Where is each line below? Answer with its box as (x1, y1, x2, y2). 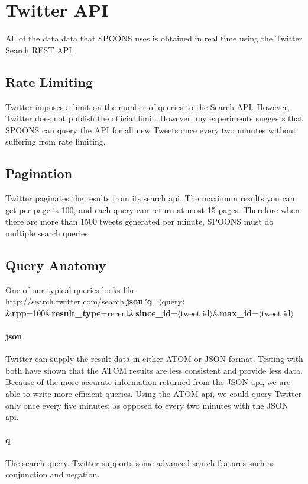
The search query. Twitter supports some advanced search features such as (5, 456, 275, 469)
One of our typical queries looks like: (5, 283, 138, 296)
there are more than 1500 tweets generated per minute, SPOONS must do (5, 215, 274, 227)
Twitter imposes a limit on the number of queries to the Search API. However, (5, 100, 290, 113)
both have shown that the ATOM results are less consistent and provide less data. (5, 364, 303, 376)
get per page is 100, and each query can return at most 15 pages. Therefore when (5, 203, 300, 216)
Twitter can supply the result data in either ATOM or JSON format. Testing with (5, 352, 303, 365)
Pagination (5, 164, 73, 182)
